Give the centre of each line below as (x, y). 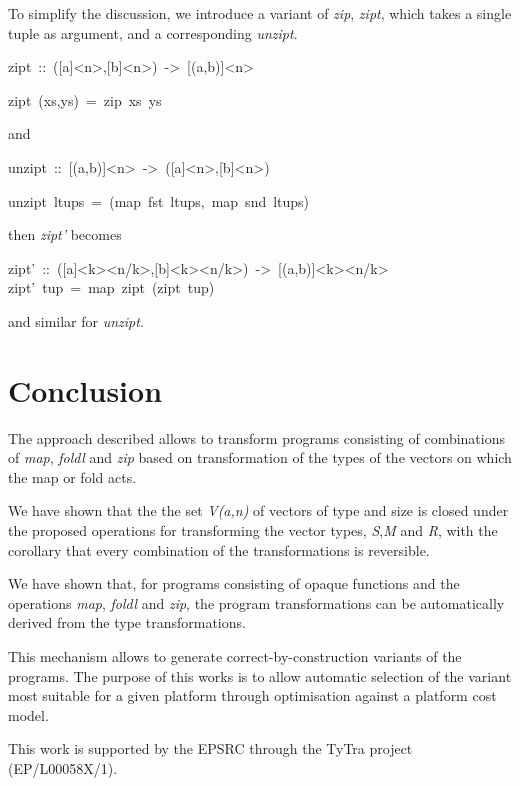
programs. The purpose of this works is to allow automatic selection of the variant (260, 675)
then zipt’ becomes (65, 234)
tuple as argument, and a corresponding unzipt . (153, 32)
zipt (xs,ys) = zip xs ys (85, 99)
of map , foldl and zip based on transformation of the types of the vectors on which (260, 457)
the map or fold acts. (72, 476)
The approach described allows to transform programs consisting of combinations (256, 437)
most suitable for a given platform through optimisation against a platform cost (252, 695)
